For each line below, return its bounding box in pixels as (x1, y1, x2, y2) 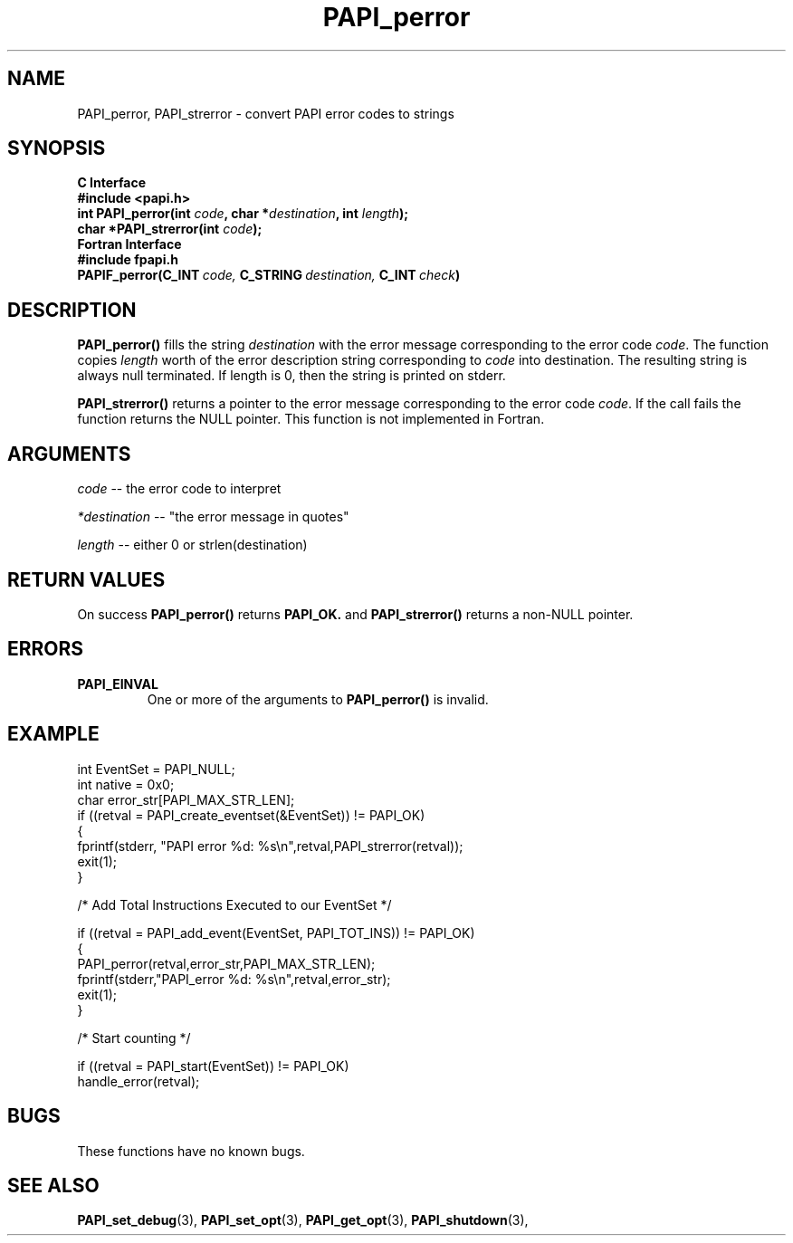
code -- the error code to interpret (77, 481, 282, 497)
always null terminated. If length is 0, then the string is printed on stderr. (77, 368, 506, 384)
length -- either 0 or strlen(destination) (77, 537, 308, 553)
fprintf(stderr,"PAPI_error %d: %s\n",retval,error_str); (77, 970, 391, 987)
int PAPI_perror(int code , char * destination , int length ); (77, 206, 409, 222)
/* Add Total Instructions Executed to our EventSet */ (77, 896, 392, 913)
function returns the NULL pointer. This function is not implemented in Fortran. (77, 411, 545, 427)
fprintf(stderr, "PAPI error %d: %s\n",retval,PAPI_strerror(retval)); (77, 837, 463, 854)
